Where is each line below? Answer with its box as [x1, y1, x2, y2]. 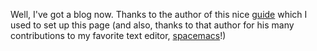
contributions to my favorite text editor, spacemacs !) [10, 30, 227, 41]
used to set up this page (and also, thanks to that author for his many [10, 19, 295, 31]
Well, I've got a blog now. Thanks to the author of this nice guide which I [10, 9, 308, 20]
